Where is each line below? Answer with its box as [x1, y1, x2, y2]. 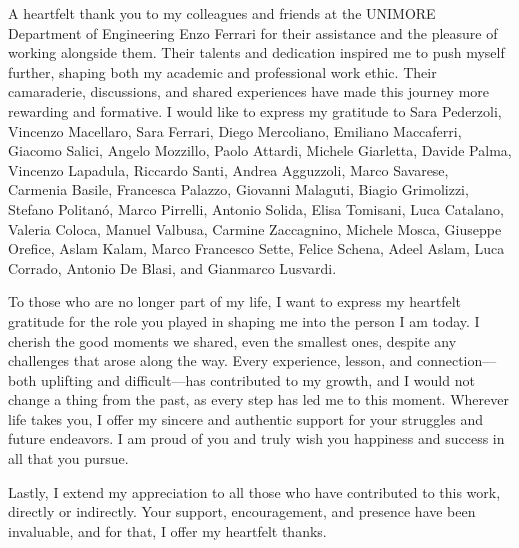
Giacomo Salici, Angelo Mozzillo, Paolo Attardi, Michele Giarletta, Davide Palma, [8, 140, 512, 161]
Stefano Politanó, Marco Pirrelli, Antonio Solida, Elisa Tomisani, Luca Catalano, [8, 198, 504, 219]
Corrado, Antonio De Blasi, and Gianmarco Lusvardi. [8, 257, 337, 278]
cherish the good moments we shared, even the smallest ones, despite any [8, 330, 457, 351]
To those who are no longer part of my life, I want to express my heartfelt [8, 291, 462, 312]
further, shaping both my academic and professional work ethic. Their [8, 61, 437, 82]
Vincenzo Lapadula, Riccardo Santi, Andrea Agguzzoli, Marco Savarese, [8, 159, 449, 180]
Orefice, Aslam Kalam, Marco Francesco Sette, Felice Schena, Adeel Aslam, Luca [8, 238, 505, 259]
